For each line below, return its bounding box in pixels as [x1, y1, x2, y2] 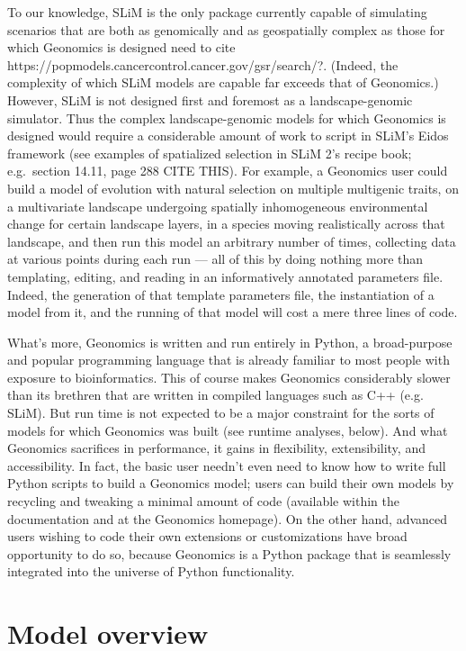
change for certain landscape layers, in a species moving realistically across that [7, 214, 445, 233]
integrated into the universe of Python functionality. [7, 562, 295, 581]
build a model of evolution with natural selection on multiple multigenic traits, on [7, 178, 459, 197]
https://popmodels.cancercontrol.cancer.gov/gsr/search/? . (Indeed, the [7, 55, 399, 74]
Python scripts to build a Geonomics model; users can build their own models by [7, 474, 454, 493]
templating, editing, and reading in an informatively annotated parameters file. [7, 267, 444, 285]
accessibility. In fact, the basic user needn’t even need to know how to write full [7, 456, 446, 475]
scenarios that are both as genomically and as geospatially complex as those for [7, 20, 445, 39]
